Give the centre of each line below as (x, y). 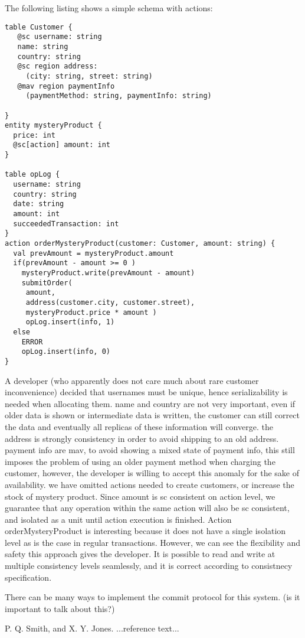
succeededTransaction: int (66, 224)
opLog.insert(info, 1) (70, 322)
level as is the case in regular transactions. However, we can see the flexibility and (153, 542)
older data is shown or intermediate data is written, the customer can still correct (152, 415)
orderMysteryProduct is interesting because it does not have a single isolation (145, 531)
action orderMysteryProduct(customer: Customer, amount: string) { (140, 244)
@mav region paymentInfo (66, 86)
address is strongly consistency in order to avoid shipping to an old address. (142, 438)
